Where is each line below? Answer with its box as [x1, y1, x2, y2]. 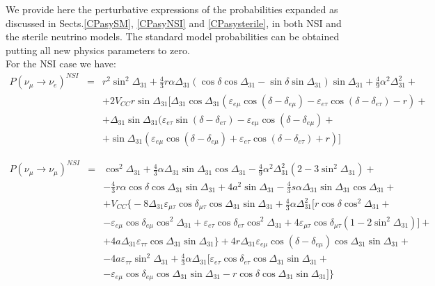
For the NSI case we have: [6, 56, 116, 71]
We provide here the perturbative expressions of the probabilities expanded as [6, 2, 338, 16]
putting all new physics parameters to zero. [6, 42, 190, 57]
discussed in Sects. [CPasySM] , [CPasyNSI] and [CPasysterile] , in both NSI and [6, 15, 342, 30]
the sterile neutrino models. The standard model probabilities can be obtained [6, 29, 340, 44]
